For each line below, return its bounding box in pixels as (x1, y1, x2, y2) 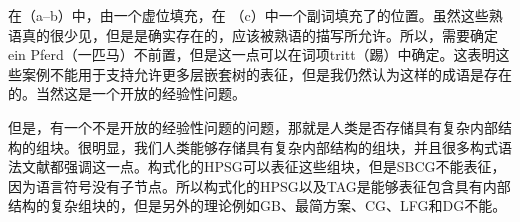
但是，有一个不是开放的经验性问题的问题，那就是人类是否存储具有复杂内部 (8, 116, 498, 137)
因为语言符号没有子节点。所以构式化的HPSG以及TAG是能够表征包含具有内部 (8, 175, 511, 196)
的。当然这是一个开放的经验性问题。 (8, 83, 246, 104)
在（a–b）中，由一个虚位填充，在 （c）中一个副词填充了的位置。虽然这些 (8, 5, 489, 25)
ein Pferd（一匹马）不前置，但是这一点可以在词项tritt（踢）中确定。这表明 (8, 44, 496, 65)
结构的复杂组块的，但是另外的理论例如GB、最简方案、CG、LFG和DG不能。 (8, 195, 507, 216)
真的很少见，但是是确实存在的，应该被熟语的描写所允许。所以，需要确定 (21, 24, 498, 45)
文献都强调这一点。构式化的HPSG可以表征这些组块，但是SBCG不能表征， (21, 156, 506, 177)
